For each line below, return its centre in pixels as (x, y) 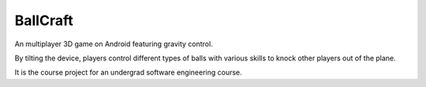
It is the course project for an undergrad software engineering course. (128, 72)
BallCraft (44, 20)
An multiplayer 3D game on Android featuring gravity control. (114, 44)
